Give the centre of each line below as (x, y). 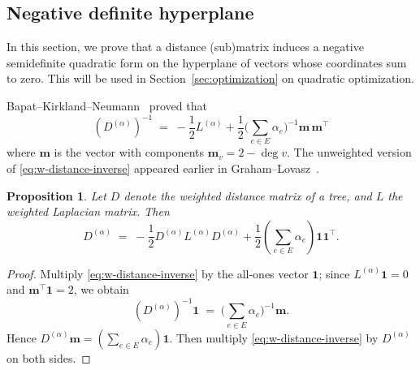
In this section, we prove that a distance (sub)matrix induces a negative (185, 47)
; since (334, 273)
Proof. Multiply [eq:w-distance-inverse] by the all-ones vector (158, 273)
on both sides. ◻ (49, 357)
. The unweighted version (349, 152)
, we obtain (101, 289)
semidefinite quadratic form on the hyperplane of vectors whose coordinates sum (207, 62)
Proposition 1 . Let (56, 195)
